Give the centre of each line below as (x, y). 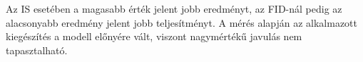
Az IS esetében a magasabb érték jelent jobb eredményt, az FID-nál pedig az (174, 8)
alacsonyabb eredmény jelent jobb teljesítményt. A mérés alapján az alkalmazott (182, 22)
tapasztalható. (37, 50)
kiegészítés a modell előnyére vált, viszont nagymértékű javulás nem (154, 36)
